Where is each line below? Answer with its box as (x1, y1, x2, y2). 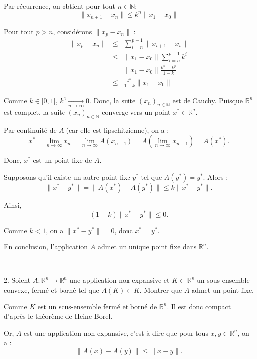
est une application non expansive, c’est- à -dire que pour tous (24, 327, 208, 338)
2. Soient (4, 275, 31, 285)
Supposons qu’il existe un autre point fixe (4, 171, 130, 181)
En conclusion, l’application (4, 241, 88, 252)
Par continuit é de (4, 124, 57, 135)
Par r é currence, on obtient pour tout (4, 1, 116, 11)
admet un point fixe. (192, 284, 254, 295)
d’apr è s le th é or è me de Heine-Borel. (4, 311, 113, 321)
